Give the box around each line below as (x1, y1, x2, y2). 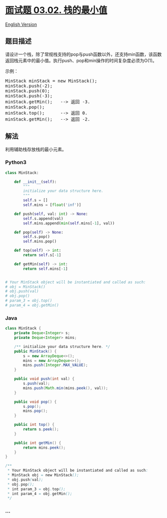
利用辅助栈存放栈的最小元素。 (5, 146, 66, 152)
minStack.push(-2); (5, 83, 53, 89)
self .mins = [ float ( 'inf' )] (23, 202, 81, 207)
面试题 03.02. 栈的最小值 (5, 4, 108, 16)
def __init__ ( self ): (14, 179, 57, 184)
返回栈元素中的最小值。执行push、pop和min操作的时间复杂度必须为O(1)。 (5, 57, 157, 63)
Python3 (5, 159, 26, 166)
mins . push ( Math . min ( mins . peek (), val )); (23, 385, 108, 390)
